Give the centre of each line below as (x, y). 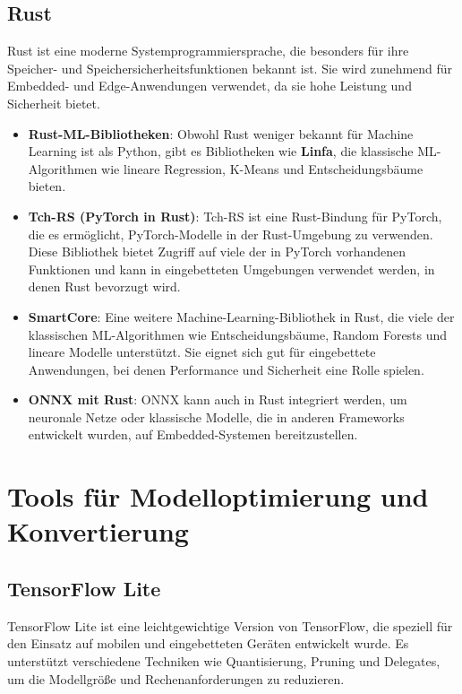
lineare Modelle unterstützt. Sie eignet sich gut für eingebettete (202, 352)
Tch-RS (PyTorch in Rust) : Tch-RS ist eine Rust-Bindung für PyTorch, (235, 216)
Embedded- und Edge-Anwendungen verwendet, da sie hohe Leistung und (210, 86)
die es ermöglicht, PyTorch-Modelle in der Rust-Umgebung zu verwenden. (231, 234)
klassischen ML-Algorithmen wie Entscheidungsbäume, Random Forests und (238, 334)
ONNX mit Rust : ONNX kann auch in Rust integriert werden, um (218, 399)
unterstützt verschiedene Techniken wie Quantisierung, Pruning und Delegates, (224, 661)
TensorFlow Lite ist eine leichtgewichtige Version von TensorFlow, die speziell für (230, 625)
